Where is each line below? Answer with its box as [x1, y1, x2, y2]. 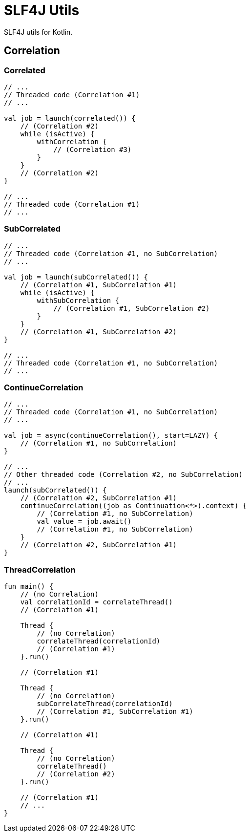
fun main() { [4, 582, 54, 591]
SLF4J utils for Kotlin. [4, 27, 73, 36]
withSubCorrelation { [37, 296, 120, 304]
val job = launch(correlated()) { [4, 114, 136, 122]
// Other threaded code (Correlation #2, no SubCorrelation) [4, 471, 243, 479]
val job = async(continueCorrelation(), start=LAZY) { [4, 431, 218, 440]
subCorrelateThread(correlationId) [37, 700, 173, 708]
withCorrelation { [37, 137, 107, 146]
